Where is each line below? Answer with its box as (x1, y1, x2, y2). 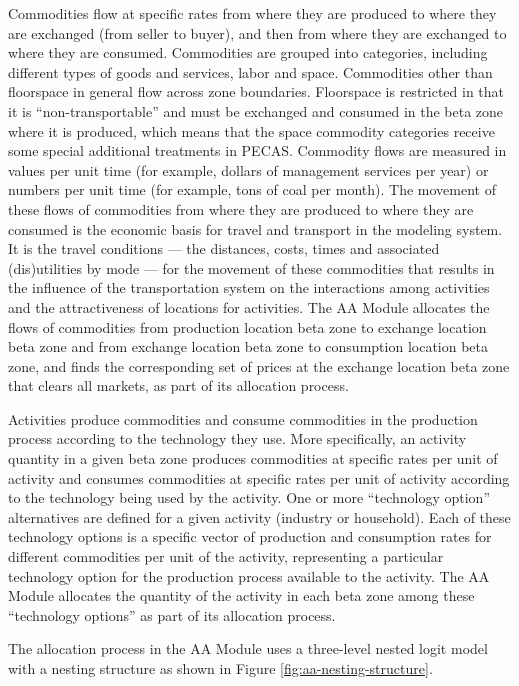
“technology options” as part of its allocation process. (8, 604, 336, 625)
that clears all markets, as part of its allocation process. (8, 375, 349, 396)
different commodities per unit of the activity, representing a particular (8, 546, 444, 567)
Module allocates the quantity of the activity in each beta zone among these (8, 585, 475, 606)
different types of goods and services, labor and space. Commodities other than (8, 61, 493, 82)
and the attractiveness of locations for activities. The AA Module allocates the (8, 296, 490, 317)
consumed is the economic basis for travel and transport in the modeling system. (8, 218, 503, 239)
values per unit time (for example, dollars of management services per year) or (8, 159, 489, 180)
